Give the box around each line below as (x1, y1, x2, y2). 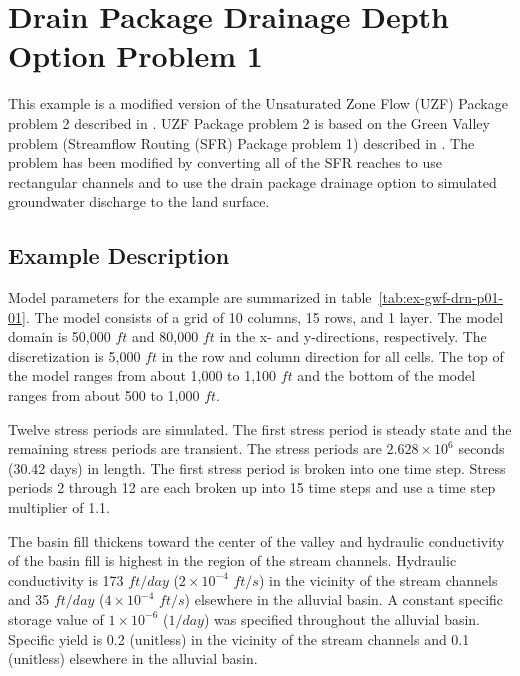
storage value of (8, 608, 104, 629)
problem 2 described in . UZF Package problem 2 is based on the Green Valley (8, 112, 490, 133)
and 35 (8, 589, 50, 610)
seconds (458, 438, 505, 459)
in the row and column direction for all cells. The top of (161, 345, 504, 366)
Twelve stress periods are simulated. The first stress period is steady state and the (8, 418, 512, 439)
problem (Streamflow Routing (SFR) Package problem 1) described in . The (8, 132, 475, 153)
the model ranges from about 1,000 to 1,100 (8, 365, 277, 386)
